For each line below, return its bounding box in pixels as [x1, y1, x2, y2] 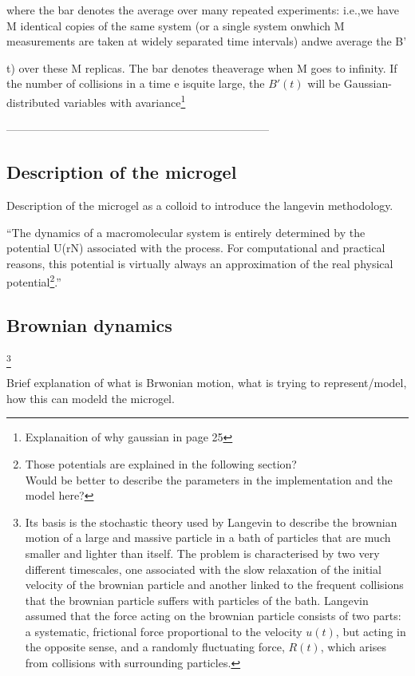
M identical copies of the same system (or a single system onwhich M [6, 17, 345, 34]
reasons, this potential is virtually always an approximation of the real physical [6, 255, 393, 271]
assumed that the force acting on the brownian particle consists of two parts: [25, 607, 401, 624]
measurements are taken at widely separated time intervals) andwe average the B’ [6, 33, 407, 49]
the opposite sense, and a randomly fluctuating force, [25, 638, 285, 655]
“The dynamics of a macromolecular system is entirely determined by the [6, 223, 366, 240]
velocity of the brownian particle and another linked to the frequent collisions [25, 576, 404, 593]
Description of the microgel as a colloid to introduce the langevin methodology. [6, 197, 393, 214]
